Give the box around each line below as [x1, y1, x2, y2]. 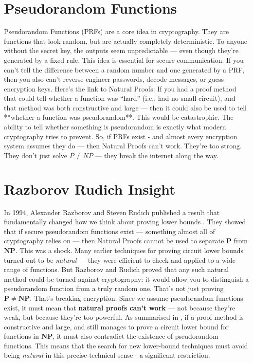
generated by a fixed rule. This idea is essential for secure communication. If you [4, 54, 244, 65]
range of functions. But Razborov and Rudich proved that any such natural [4, 264, 229, 274]
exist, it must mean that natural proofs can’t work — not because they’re [4, 302, 235, 312]
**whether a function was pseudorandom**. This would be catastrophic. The [4, 112, 234, 122]
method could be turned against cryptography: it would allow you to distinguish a [4, 273, 249, 284]
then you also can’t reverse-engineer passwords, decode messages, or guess [4, 74, 224, 84]
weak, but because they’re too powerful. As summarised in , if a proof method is [4, 312, 244, 322]
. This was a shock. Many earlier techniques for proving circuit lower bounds [15, 245, 244, 255]
